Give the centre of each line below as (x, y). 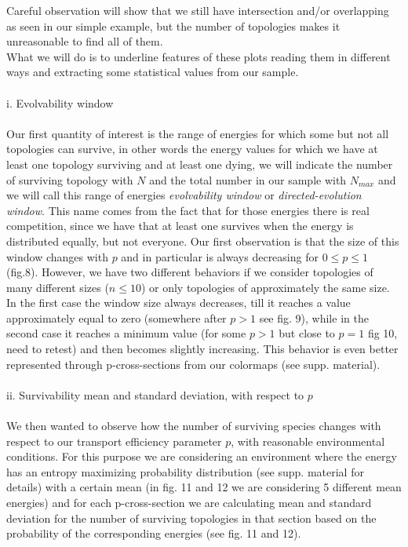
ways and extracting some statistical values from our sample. (153, 72)
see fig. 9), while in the (314, 317)
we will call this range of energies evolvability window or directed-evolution (184, 195)
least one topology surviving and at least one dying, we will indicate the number (200, 164)
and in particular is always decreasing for (220, 256)
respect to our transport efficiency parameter (114, 441)
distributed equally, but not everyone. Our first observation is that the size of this (203, 241)
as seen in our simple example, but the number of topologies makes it (173, 26)
